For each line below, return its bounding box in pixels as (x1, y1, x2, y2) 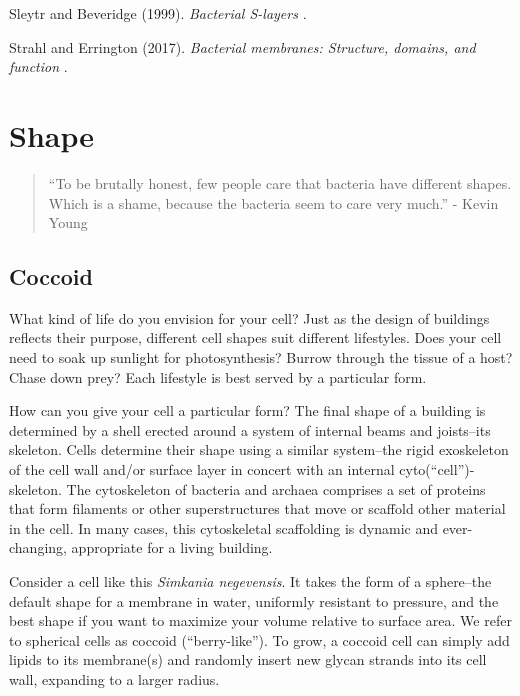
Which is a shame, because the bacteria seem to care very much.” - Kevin (48, 192, 499, 213)
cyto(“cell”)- (399, 459, 475, 480)
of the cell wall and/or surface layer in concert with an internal (9, 459, 395, 480)
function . (9, 56, 68, 77)
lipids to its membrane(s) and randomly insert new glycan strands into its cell (9, 649, 487, 670)
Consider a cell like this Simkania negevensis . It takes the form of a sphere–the (9, 571, 492, 592)
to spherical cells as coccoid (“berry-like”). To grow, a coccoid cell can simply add (9, 629, 510, 650)
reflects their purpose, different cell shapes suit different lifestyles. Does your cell (9, 327, 502, 348)
